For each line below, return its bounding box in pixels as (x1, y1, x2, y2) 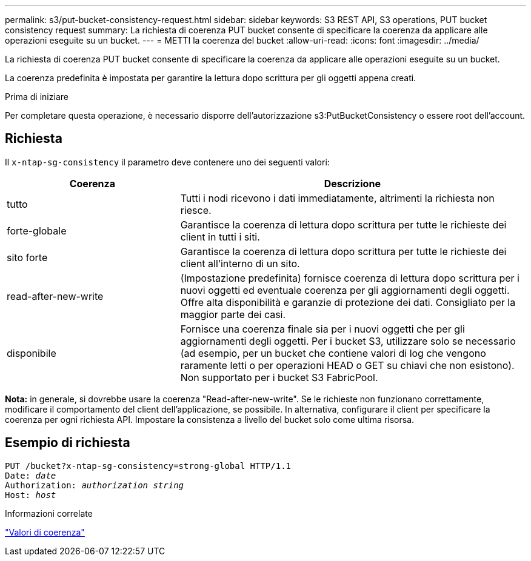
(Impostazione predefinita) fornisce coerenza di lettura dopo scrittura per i (180, 271, 519, 284)
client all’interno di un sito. (180, 257, 300, 270)
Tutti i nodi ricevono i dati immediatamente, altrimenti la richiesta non (180, 191, 495, 204)
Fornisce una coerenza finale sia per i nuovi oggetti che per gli (180, 322, 465, 335)
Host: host (5, 490, 56, 500)
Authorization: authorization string (5, 480, 184, 490)
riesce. (180, 204, 212, 216)
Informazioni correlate (5, 508, 93, 519)
